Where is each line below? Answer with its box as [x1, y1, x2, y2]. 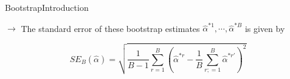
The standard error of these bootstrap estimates [21, 22, 200, 34]
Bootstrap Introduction [5, 1, 89, 13]
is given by [244, 22, 285, 34]
